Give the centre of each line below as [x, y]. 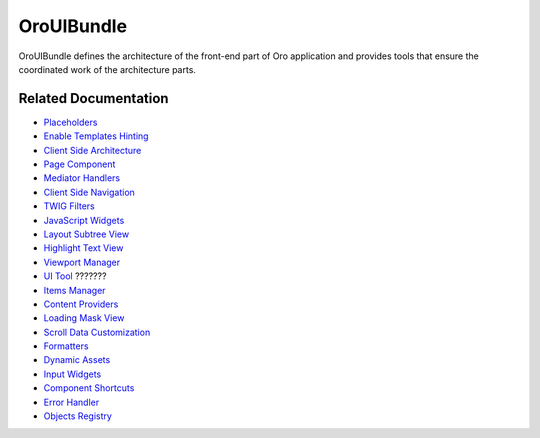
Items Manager [74, 290]
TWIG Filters [69, 206]
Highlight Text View [83, 248]
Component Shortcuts [89, 388]
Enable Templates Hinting [96, 136]
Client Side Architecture [92, 150]
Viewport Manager [82, 262]
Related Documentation [93, 98]
